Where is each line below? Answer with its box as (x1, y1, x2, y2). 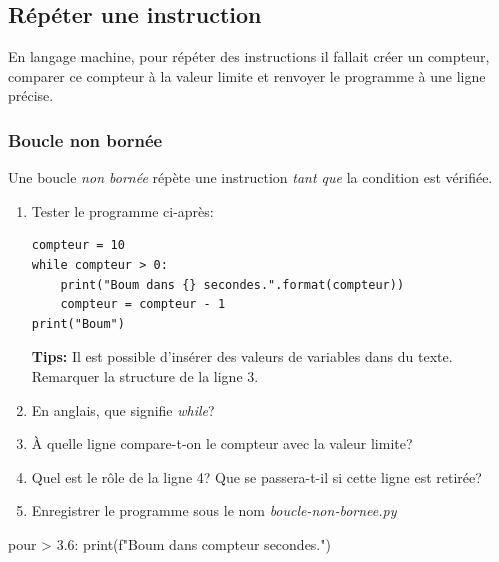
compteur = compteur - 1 (60, 297, 226, 312)
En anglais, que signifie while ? (31, 399, 215, 420)
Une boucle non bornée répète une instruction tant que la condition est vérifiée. (8, 167, 493, 188)
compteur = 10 (31, 238, 125, 253)
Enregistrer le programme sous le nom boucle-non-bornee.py (31, 500, 397, 521)
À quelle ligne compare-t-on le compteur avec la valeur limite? (31, 433, 413, 454)
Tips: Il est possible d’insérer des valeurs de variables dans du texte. (31, 346, 453, 367)
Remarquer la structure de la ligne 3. (31, 365, 259, 386)
